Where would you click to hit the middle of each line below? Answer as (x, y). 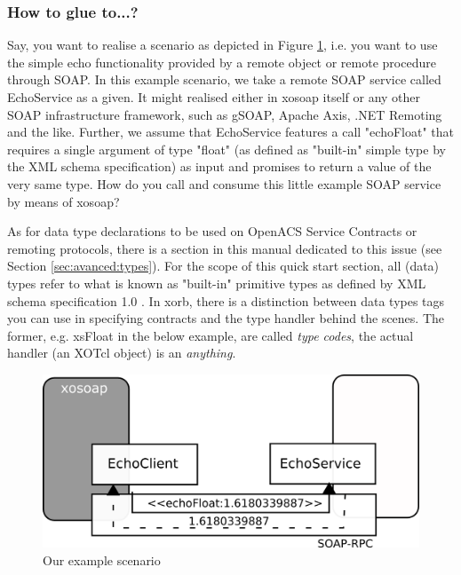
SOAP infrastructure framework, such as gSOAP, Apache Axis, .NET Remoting (225, 114)
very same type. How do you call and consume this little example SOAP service (224, 183)
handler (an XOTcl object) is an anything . (122, 353)
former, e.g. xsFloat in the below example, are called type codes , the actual (211, 335)
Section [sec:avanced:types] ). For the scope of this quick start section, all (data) (223, 266)
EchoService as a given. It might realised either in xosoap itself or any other (214, 97)
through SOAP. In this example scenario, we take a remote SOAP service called (224, 79)
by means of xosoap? (64, 201)
